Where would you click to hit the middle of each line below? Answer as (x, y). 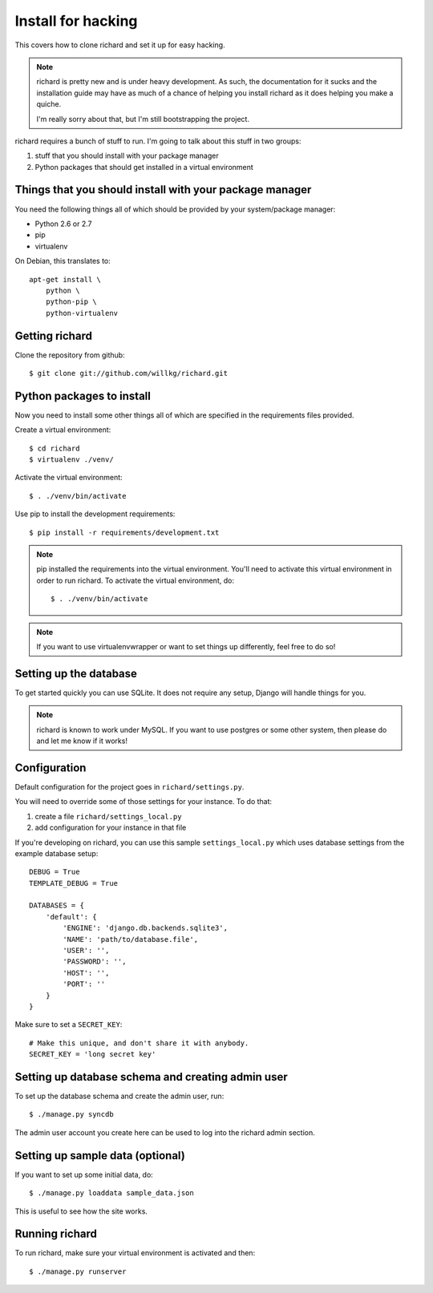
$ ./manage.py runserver (78, 1271)
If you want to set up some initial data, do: (84, 1174)
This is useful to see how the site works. (81, 1211)
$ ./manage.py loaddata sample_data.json (111, 1193)
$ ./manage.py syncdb (71, 1115)
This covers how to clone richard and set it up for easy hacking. (120, 45)
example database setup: (57, 853)
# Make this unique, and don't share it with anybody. (139, 1043)
